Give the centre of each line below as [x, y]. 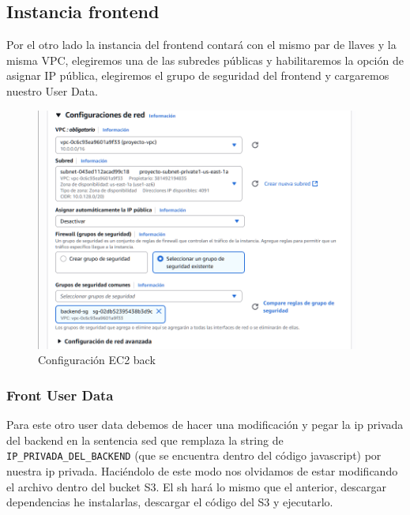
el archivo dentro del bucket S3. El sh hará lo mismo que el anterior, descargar [196, 486]
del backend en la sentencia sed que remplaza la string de [145, 440]
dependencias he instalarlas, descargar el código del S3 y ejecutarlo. [170, 502]
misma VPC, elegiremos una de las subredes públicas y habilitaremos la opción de [205, 60]
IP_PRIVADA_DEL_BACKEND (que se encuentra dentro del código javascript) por [194, 455]
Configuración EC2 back [97, 360]
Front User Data [60, 395]
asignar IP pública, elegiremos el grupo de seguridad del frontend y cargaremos [198, 75]
